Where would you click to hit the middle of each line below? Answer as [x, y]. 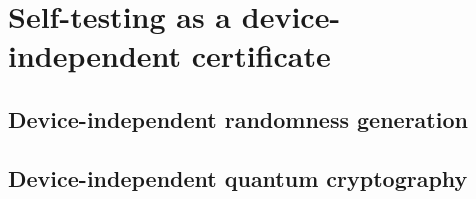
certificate [261, 55]
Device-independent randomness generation [238, 118]
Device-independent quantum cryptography [238, 177]
